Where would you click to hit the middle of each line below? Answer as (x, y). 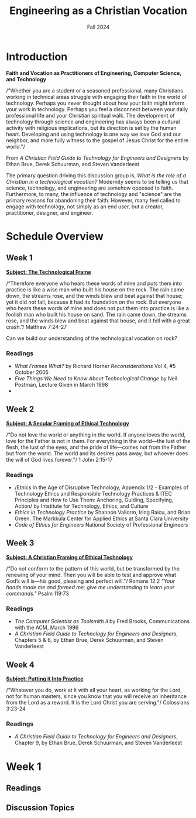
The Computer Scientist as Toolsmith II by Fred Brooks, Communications (102, 621)
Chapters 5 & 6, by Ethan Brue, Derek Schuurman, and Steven (89, 640)
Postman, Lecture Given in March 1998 (61, 384)
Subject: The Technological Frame (49, 272)
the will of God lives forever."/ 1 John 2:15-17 (59, 459)
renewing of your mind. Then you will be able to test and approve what (91, 575)
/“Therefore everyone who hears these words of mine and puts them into (94, 283)
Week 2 (20, 409)
